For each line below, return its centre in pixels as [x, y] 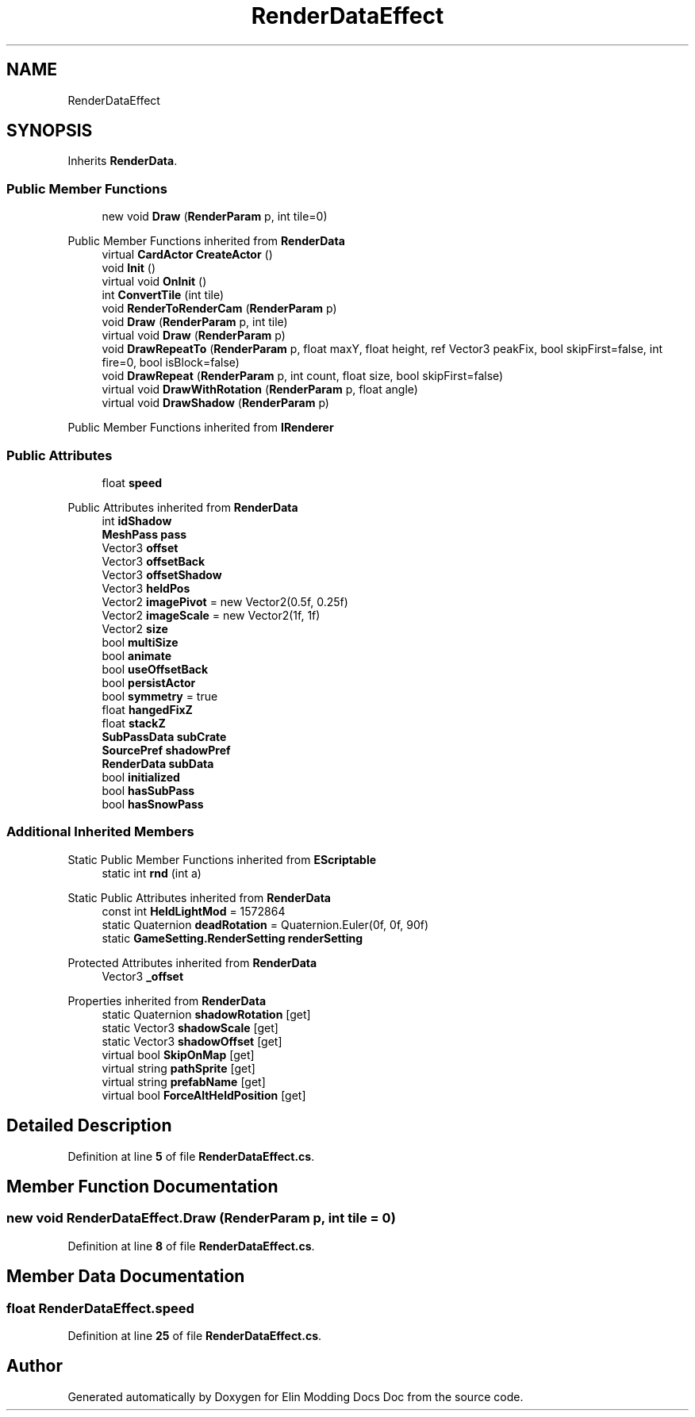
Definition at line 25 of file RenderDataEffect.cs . [195, 1335]
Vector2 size [135, 628]
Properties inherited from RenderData [167, 1000]
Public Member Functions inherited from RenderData [206, 241]
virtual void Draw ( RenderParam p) [194, 336]
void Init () [129, 268]
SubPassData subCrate [164, 736]
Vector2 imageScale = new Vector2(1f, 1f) [211, 615]
